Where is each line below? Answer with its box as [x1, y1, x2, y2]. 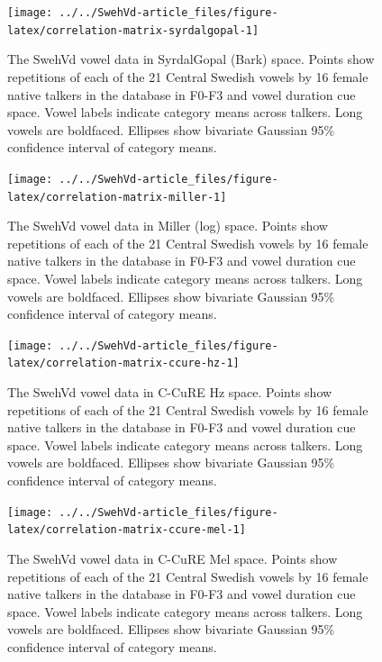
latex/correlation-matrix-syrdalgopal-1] [7, 23, 259, 37]
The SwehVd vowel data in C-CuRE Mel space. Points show [7, 549, 338, 567]
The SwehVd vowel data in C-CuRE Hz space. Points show [7, 383, 332, 402]
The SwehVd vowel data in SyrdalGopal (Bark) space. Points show [7, 50, 375, 68]
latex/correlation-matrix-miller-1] [7, 190, 227, 204]
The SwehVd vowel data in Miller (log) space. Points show [7, 216, 328, 235]
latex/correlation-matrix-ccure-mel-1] [7, 523, 246, 537]
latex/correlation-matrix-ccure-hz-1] [7, 357, 240, 370]
